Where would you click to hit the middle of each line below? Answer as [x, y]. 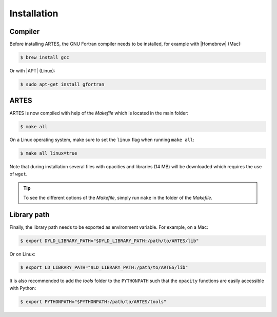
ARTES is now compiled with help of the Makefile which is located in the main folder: [99, 113]
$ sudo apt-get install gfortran [62, 84]
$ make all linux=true [49, 153]
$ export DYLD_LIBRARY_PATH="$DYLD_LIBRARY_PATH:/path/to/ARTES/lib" [110, 241]
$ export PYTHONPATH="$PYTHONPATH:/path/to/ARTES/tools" [93, 302]
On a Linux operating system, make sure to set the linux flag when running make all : [102, 140]
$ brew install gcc [45, 57]
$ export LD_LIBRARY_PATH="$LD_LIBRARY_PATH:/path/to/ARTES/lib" [104, 268]
